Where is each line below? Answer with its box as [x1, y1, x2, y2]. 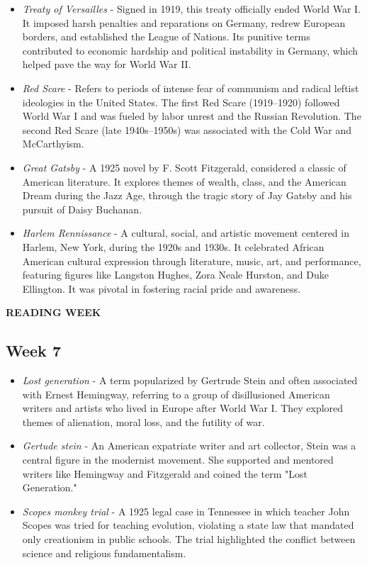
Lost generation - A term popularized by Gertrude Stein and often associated [22, 373, 358, 388]
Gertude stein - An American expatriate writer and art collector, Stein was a [22, 438, 356, 453]
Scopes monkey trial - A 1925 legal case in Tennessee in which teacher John [22, 503, 350, 518]
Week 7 [6, 340, 61, 362]
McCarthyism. [22, 136, 84, 151]
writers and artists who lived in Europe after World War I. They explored [22, 401, 344, 415]
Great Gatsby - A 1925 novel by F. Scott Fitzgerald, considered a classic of [22, 160, 346, 174]
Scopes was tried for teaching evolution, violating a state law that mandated [22, 518, 354, 532]
